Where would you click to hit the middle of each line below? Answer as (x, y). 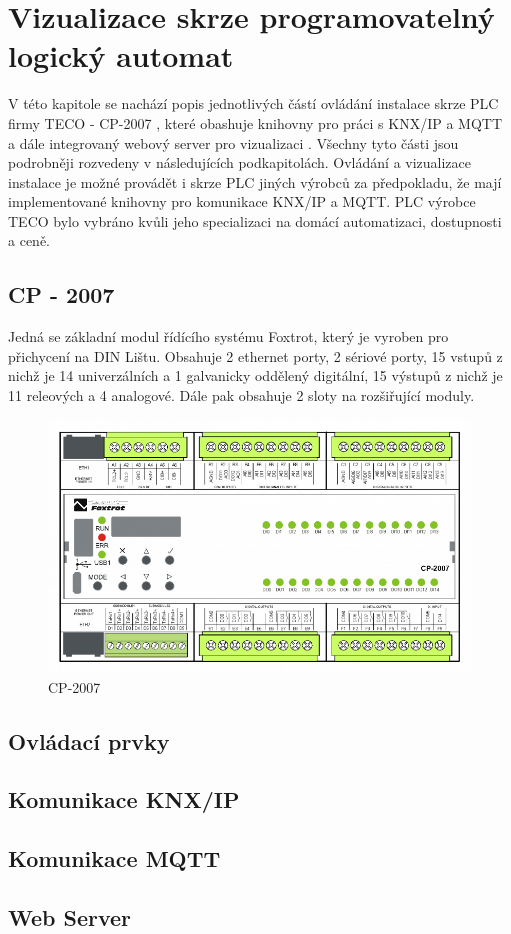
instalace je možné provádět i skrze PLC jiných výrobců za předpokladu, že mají (255, 181)
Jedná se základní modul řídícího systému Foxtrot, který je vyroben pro (228, 336)
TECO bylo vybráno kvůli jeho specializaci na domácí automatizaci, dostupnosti (255, 220)
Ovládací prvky (89, 740)
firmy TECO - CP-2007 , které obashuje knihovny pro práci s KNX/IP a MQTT (255, 122)
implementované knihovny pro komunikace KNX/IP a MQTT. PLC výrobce (242, 201)
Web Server (70, 916)
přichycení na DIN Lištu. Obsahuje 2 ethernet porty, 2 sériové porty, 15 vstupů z (255, 355)
